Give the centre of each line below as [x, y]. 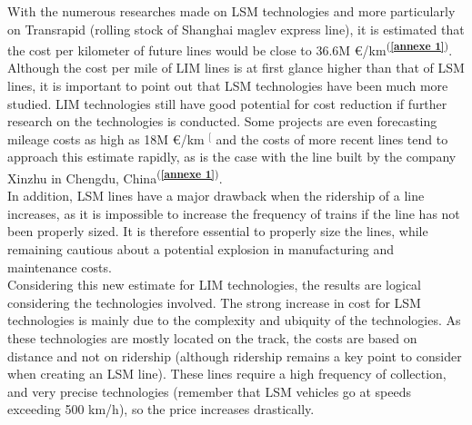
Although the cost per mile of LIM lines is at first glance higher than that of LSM [236, 68]
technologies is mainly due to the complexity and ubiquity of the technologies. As [234, 320]
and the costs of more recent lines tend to [332, 138]
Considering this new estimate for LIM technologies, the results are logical [214, 285]
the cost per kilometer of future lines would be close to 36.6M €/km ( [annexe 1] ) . [230, 49]
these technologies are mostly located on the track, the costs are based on [212, 338]
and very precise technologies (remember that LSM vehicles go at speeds [210, 391]
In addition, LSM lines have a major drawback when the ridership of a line [216, 196]
